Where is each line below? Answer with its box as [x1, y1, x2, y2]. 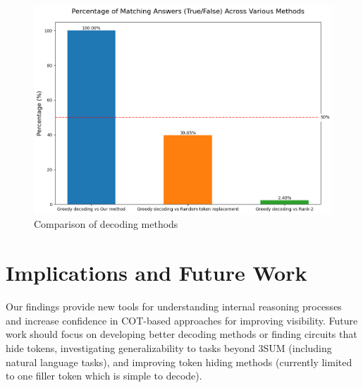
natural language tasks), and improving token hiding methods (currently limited [6, 354, 352, 369]
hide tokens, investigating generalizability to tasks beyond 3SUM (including [6, 340, 332, 355]
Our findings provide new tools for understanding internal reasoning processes [6, 299, 342, 314]
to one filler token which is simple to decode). [6, 368, 202, 383]
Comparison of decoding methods [34, 217, 178, 231]
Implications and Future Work [6, 258, 307, 287]
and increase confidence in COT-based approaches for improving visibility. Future [6, 313, 358, 327]
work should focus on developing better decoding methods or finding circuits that [6, 327, 357, 341]
